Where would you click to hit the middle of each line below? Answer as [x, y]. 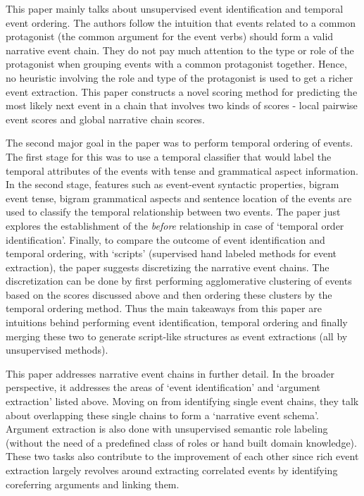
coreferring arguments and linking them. [93, 484]
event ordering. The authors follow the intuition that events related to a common [181, 22]
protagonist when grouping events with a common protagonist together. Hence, [176, 64]
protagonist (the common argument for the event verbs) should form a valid [170, 36]
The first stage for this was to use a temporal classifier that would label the [169, 156]
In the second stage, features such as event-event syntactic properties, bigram [172, 184]
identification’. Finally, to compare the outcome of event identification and [165, 239]
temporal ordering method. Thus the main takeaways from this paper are [164, 308]
